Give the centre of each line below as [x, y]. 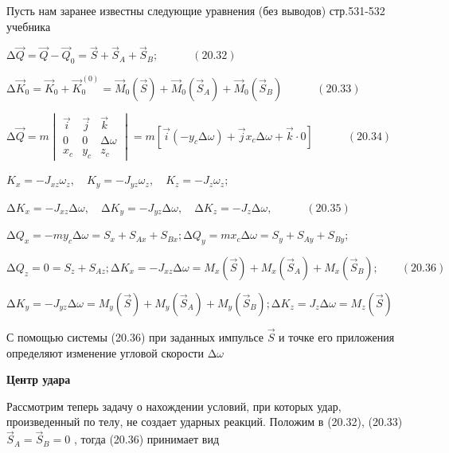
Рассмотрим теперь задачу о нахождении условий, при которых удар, [174, 406]
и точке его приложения [337, 337]
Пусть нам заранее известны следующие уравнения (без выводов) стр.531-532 [196, 10]
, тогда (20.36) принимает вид [146, 439]
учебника [29, 26]
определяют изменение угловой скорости [105, 352]
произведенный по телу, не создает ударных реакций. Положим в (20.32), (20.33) [205, 422]
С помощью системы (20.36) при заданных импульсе [135, 337]
